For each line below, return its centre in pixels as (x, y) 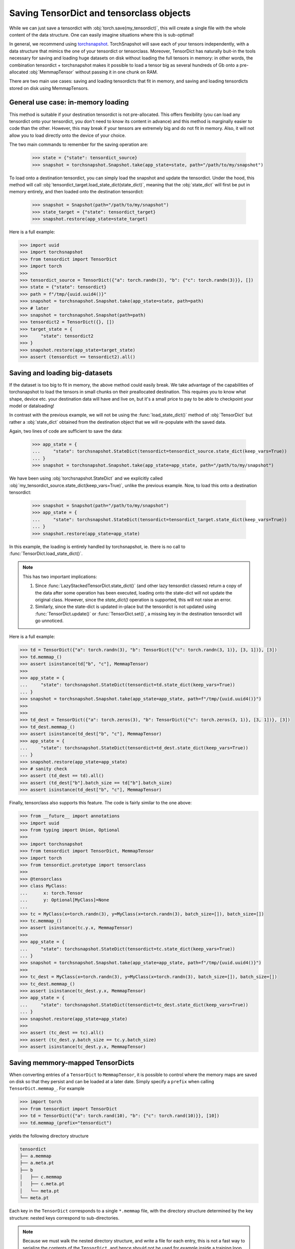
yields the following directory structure (49, 1136)
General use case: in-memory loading (69, 102)
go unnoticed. (49, 621)
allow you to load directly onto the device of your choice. (68, 135)
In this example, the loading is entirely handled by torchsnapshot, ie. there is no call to (97, 547)
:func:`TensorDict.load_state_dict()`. (46, 553)
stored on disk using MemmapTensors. (49, 88)
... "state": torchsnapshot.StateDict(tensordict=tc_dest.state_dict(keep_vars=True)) (134, 1005)
